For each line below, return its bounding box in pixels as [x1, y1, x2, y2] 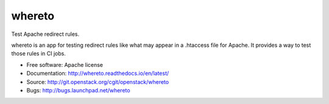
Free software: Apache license [26, 61, 104, 68]
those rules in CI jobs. [11, 50, 66, 57]
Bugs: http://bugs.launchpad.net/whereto [26, 86, 130, 94]
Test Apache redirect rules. [11, 30, 80, 38]
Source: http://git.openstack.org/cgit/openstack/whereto [26, 78, 169, 85]
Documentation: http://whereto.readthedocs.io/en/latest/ [26, 70, 169, 77]
